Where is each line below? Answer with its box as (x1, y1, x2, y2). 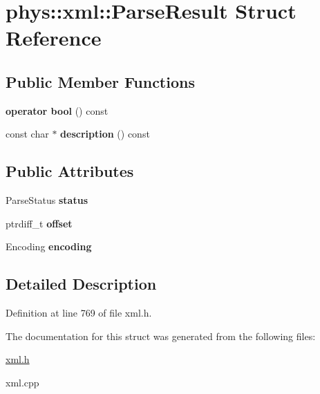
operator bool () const (6, 103, 109, 118)
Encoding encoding (6, 239, 92, 254)
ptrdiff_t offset (6, 216, 73, 230)
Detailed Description (6, 273, 157, 294)
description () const (60, 126, 150, 141)
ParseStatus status (6, 193, 88, 207)
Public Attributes (6, 160, 134, 182)
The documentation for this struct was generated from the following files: (6, 328, 316, 343)
